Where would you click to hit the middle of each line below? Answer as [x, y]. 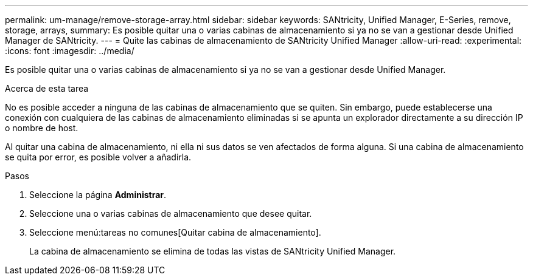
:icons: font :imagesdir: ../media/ [70, 51]
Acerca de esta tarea [47, 88]
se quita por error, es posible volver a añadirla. [98, 157]
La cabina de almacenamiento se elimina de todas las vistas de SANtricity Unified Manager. [213, 251]
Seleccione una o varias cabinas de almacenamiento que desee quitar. [171, 213]
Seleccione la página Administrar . [98, 195]
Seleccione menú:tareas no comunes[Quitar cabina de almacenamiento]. [175, 232]
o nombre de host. [42, 128]
